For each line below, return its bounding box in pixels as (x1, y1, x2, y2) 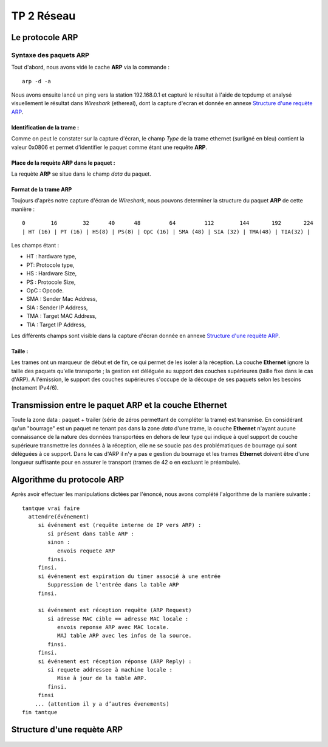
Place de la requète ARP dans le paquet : (11, 159, 115, 167)
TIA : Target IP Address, (26, 321, 86, 328)
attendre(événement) (28, 514, 90, 520)
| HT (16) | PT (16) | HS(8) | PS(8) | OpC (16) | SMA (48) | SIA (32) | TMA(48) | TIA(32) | (22, 228, 310, 235)
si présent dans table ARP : (47, 530, 135, 537)
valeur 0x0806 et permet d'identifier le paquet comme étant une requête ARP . (11, 143, 208, 151)
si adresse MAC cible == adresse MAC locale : (47, 615, 189, 622)
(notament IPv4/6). (11, 384, 59, 391)
